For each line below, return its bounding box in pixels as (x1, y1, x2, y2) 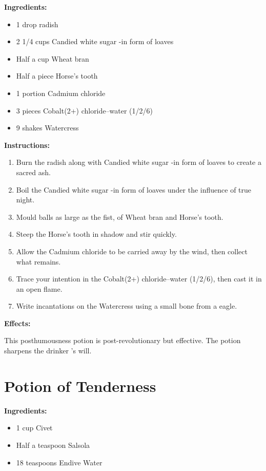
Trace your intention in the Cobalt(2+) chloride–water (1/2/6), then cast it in (16, 273, 262, 284)
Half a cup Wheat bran (16, 53, 89, 64)
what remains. (16, 256, 61, 267)
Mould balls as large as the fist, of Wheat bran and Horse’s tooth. (16, 211, 223, 222)
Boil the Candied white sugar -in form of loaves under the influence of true (16, 184, 252, 195)
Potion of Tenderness (4, 375, 156, 396)
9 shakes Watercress (16, 122, 79, 133)
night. (16, 194, 35, 205)
